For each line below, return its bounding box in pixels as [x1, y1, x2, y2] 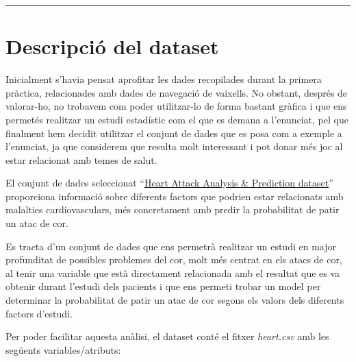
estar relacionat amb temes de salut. [5, 152, 157, 167]
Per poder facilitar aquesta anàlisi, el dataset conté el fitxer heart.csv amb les [5, 329, 329, 343]
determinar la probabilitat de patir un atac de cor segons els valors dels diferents [5, 293, 344, 307]
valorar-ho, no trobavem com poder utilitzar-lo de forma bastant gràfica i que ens [5, 99, 347, 113]
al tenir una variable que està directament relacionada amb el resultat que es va [5, 265, 340, 280]
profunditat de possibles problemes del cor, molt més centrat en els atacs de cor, [5, 252, 342, 267]
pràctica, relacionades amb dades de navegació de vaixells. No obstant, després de [5, 85, 348, 99]
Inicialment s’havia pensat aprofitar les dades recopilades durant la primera [5, 72, 322, 86]
